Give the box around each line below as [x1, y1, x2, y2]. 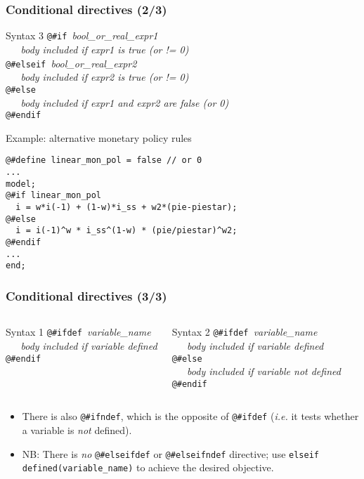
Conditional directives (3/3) [6, 287, 167, 304]
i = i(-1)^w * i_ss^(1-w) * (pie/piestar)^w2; [15, 225, 238, 236]
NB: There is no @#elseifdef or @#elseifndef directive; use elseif [22, 446, 319, 461]
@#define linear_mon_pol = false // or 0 [6, 155, 202, 166]
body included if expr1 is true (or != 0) [20, 41, 189, 56]
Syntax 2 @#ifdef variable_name [171, 324, 318, 339]
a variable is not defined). [22, 423, 132, 438]
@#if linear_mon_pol [6, 190, 102, 201]
